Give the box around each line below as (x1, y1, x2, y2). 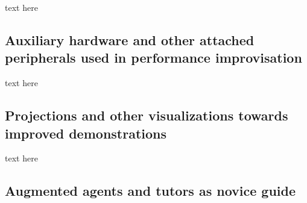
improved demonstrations (5, 123, 167, 142)
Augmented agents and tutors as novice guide (5, 181, 296, 200)
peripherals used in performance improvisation (5, 48, 302, 67)
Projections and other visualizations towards (5, 106, 288, 125)
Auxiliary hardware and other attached (5, 30, 255, 49)
